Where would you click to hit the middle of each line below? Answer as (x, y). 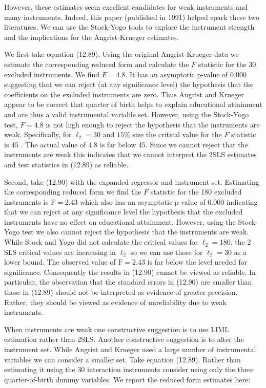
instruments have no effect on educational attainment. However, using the (120, 221)
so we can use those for (167, 252)
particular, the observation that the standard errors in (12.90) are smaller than (128, 282)
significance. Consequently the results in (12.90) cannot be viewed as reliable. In (130, 272)
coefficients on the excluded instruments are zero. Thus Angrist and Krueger (124, 94)
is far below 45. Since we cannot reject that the (174, 144)
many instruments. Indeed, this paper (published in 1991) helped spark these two (132, 17)
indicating (242, 201)
